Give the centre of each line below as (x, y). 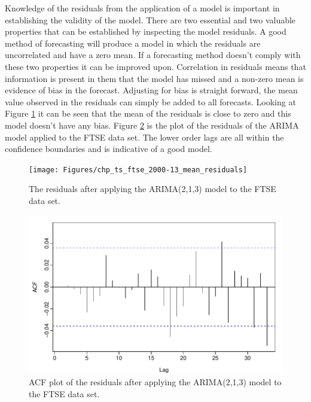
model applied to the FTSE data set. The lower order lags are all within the (144, 137)
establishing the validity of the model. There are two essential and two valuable (150, 19)
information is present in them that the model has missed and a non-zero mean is (154, 78)
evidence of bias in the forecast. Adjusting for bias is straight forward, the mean (151, 90)
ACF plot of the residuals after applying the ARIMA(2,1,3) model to (155, 382)
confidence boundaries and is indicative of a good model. (109, 149)
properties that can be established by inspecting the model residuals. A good (146, 31)
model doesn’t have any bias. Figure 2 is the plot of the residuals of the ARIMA (152, 125)
